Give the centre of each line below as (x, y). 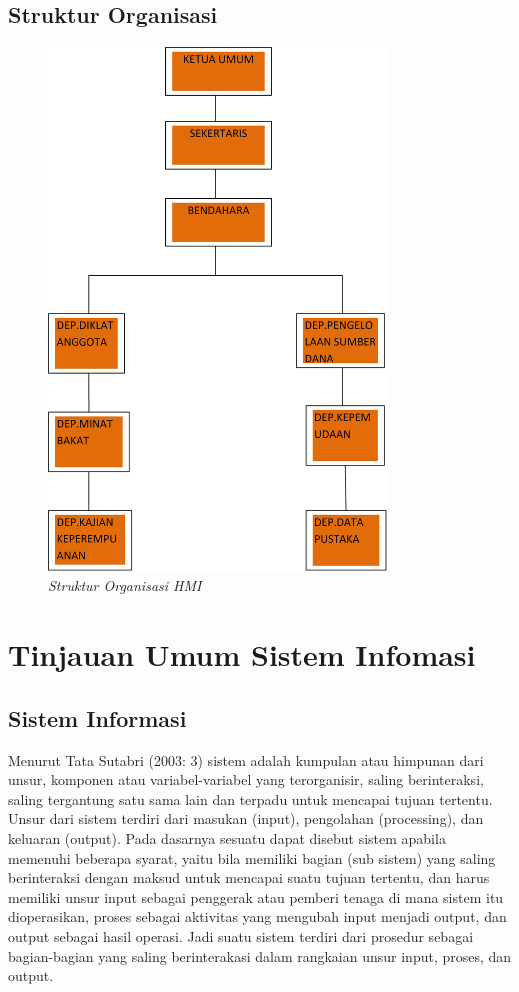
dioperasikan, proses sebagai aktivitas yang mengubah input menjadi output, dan (257, 916)
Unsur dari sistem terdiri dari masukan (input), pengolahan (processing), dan (246, 818)
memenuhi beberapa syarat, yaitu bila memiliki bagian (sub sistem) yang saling (252, 857)
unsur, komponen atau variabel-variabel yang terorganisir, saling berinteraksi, (246, 779)
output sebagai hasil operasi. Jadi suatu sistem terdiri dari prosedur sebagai (241, 935)
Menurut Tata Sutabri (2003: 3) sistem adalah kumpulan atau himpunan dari (246, 759)
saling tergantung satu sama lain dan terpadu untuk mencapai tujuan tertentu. (250, 798)
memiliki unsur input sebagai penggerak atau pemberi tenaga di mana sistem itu (256, 896)
